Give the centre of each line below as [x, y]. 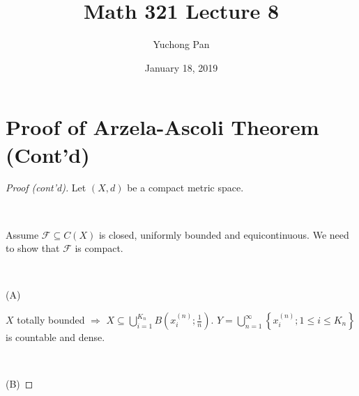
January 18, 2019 [181, 67]
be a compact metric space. [185, 188]
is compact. [99, 248]
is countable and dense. [55, 337]
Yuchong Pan [181, 44]
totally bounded [51, 319]
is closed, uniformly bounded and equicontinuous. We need [224, 234]
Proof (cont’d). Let [46, 188]
